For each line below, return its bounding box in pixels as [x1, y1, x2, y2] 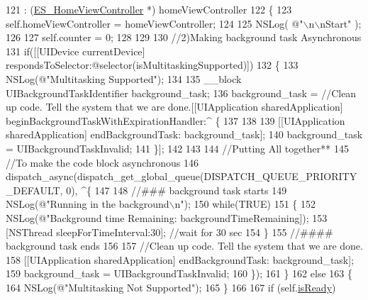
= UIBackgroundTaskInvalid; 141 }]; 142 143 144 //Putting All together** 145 [6, 140, 349, 155]
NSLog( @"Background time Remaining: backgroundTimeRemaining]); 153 [6, 210, 328, 225]
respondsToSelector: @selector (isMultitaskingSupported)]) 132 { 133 [6, 57, 299, 72]
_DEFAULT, [6, 182, 63, 197]
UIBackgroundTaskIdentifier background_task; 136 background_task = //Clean [6, 85, 357, 100]
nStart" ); [320, 16, 362, 30]
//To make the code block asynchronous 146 [6, 155, 199, 170]
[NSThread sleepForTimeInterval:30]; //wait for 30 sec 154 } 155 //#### [6, 224, 333, 239]
